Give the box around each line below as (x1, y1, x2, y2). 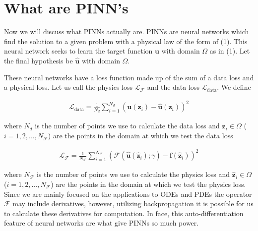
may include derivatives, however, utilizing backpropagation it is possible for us (12, 198, 254, 209)
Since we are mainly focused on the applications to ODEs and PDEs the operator (4, 188, 252, 199)
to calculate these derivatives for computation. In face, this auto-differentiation (4, 208, 244, 218)
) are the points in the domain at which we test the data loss (48, 130, 233, 141)
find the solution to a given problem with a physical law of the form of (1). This (4, 36, 248, 46)
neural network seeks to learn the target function (4, 46, 153, 56)
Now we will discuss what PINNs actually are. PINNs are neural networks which (4, 26, 249, 37)
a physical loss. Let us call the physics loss (4, 82, 132, 92)
